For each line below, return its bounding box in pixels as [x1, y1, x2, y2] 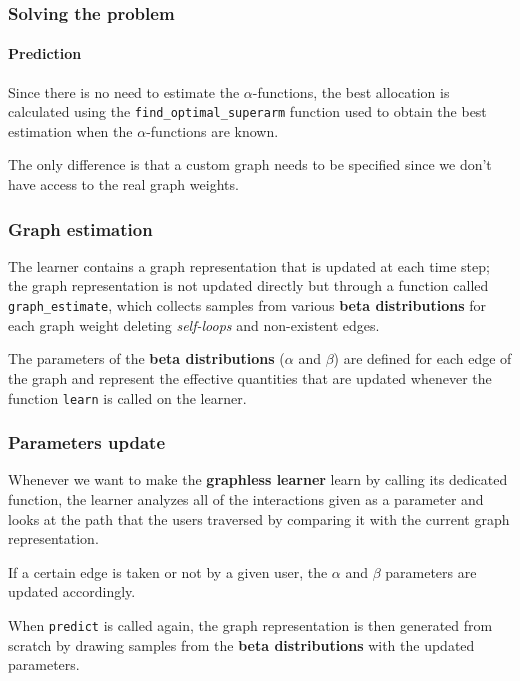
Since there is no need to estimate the [8, 81, 240, 102]
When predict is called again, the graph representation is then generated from [8, 614, 493, 635]
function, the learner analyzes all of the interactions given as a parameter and [8, 488, 484, 509]
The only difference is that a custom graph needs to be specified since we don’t [8, 154, 492, 175]
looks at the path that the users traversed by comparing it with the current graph [8, 508, 510, 529]
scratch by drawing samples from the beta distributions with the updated [8, 634, 475, 655]
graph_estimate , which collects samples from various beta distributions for [8, 295, 486, 316]
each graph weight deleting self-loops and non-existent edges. [8, 314, 380, 335]
